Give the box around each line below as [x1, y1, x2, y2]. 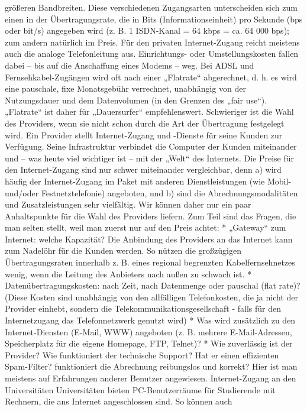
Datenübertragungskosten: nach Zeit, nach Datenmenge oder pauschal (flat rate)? [5, 279, 300, 292]
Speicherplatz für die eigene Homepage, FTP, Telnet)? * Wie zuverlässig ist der [5, 337, 293, 349]
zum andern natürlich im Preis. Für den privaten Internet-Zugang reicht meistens [5, 35, 300, 48]
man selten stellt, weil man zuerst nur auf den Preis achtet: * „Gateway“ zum [5, 221, 286, 234]
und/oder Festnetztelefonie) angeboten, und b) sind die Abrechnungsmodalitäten [5, 186, 298, 199]
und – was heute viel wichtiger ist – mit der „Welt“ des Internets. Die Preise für [5, 151, 294, 164]
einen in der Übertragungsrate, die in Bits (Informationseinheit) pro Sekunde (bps [5, 12, 303, 25]
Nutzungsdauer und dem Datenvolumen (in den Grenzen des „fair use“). [5, 93, 267, 106]
